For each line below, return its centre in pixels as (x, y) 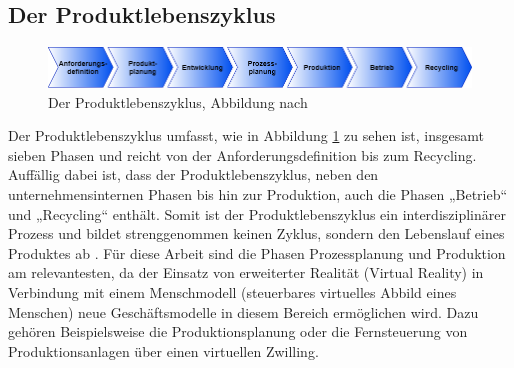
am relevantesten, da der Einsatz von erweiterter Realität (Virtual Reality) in (246, 272)
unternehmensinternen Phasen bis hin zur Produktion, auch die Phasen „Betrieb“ (258, 194)
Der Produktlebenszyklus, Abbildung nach (178, 101)
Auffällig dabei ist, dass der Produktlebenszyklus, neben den (193, 174)
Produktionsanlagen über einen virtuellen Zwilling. (163, 350)
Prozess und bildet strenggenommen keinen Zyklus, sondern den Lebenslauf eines (256, 233)
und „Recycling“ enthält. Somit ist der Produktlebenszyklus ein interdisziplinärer (257, 213)
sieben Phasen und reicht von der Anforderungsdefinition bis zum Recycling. (242, 154)
